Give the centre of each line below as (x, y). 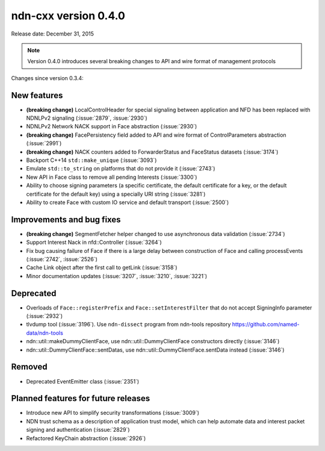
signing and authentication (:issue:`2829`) (78, 430)
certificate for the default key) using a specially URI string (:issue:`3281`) (116, 194)
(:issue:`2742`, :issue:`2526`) (62, 259)
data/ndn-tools (45, 333)
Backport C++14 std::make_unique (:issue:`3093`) (91, 160)
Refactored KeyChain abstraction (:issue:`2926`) (86, 438)
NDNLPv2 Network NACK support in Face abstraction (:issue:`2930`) (112, 126)
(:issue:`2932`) (45, 316)
